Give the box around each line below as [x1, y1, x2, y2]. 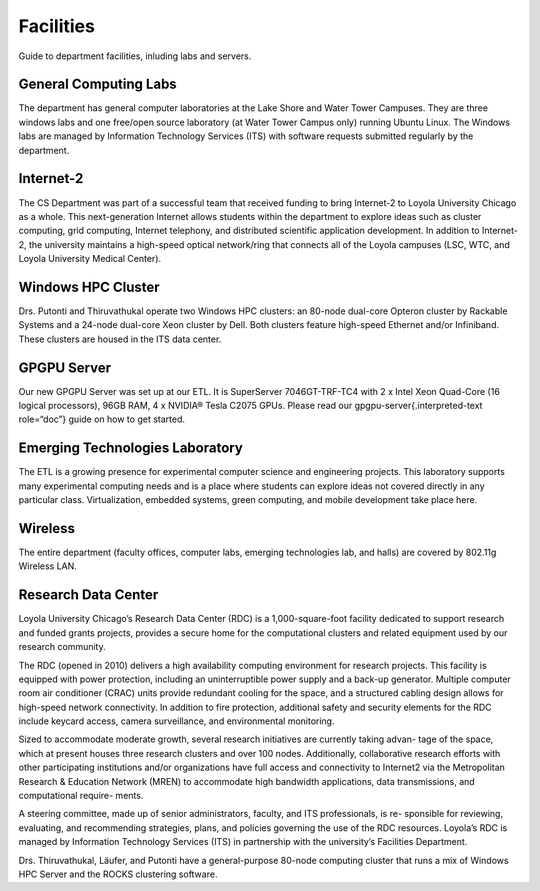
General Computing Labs [18, 76, 177, 93]
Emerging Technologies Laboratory [18, 440, 244, 457]
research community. [18, 641, 107, 653]
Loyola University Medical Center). [18, 253, 162, 265]
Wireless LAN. [18, 560, 77, 572]
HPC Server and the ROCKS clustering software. [18, 868, 218, 880]
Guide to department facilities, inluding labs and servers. [18, 50, 252, 62]
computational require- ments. [18, 790, 144, 802]
